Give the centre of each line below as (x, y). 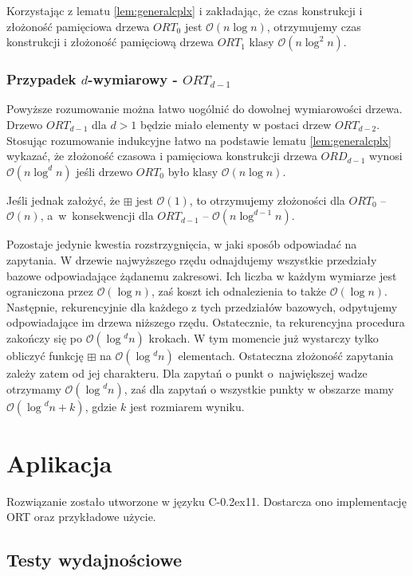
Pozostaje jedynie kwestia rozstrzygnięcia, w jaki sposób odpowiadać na (182, 244)
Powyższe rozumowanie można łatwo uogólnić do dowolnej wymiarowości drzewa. (205, 109)
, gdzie (101, 406)
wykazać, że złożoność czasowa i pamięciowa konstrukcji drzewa (162, 156)
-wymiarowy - (133, 79)
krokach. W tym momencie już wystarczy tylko (264, 337)
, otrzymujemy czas (314, 26)
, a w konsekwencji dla (97, 216)
